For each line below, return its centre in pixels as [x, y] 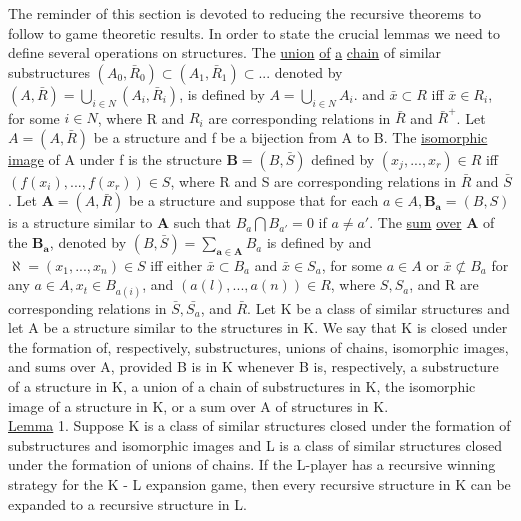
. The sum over [415, 222]
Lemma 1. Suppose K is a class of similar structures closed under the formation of [259, 425]
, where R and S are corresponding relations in [313, 180]
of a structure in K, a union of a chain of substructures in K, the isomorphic [242, 386]
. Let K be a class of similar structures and [378, 307]
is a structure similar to [80, 222]
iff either [176, 264]
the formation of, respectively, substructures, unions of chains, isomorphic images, [258, 346]
